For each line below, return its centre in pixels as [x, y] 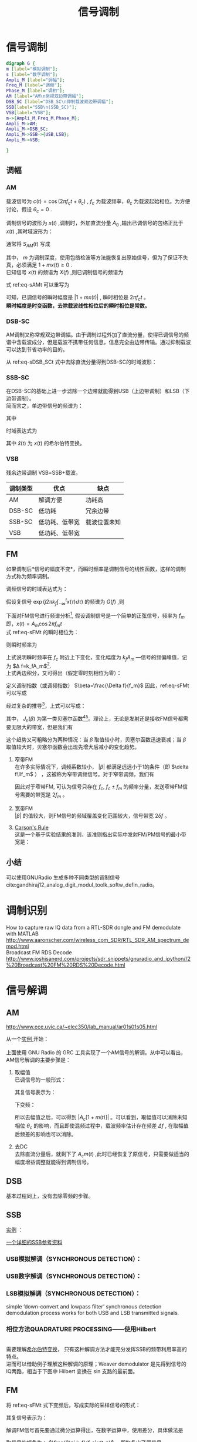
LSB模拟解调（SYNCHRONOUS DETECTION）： [73, 1293]
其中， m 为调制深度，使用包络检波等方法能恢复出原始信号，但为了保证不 [95, 257]
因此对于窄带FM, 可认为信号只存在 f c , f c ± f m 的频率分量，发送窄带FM [98, 787]
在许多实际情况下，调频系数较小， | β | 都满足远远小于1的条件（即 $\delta [101, 767]
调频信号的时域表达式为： [37, 589]
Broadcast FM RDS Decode [39, 952]
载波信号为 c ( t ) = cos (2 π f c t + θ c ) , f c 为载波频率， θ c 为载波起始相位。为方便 [98, 202]
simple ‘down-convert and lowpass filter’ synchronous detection [84, 1307]
